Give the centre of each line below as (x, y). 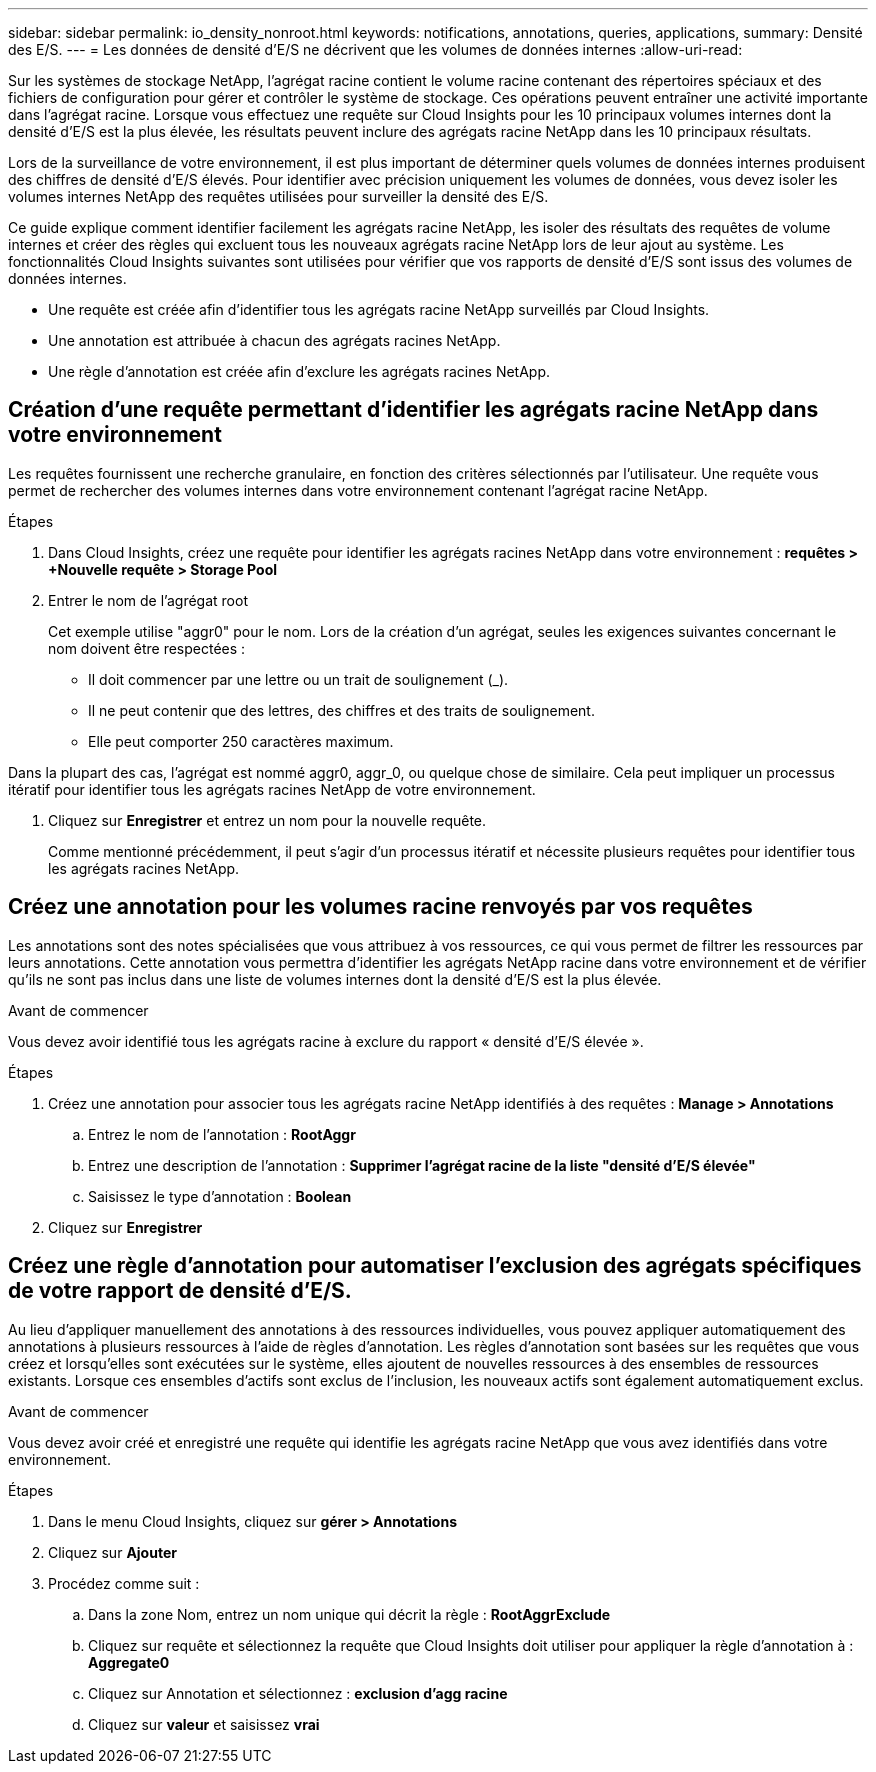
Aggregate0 (129, 1662)
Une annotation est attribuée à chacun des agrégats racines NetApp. (274, 340)
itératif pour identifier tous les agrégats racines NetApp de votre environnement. (272, 789)
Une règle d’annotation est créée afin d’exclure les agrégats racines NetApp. (299, 371)
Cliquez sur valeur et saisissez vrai (204, 1724)
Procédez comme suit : (124, 1583)
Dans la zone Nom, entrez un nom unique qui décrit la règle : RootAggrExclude (349, 1614)
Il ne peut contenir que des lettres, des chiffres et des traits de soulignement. (341, 710)
